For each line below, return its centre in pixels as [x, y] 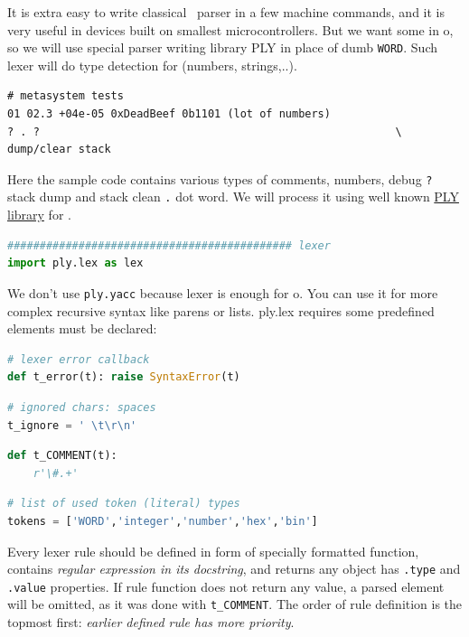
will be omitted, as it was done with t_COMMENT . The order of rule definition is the [235, 604]
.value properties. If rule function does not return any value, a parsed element [226, 586]
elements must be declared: [82, 328]
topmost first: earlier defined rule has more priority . [151, 622]
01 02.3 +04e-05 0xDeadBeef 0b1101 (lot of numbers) [169, 114]
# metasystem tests [66, 96]
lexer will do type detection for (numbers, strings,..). [152, 65]
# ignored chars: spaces [82, 407]
